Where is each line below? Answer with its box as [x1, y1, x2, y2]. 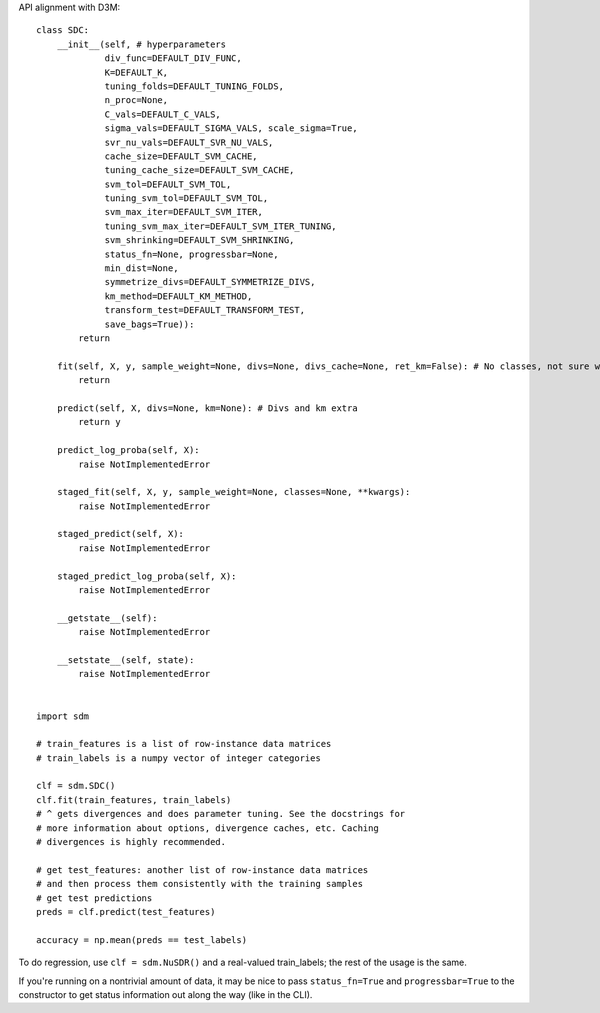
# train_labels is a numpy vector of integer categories [36, 752, 322, 764]
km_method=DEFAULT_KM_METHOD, [104, 290, 253, 302]
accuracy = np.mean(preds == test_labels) [36, 934, 248, 945]
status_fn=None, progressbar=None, [104, 248, 279, 260]
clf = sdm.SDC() [36, 780, 116, 792]
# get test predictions [36, 892, 153, 904]
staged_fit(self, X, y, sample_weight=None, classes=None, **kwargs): [56, 486, 411, 498]
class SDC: [36, 25, 90, 36]
